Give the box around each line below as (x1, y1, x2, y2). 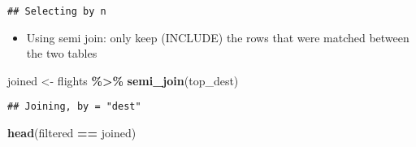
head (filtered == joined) (7, 124, 136, 141)
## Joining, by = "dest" (7, 101, 141, 113)
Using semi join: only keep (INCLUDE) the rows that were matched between (26, 28, 409, 45)
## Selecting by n (7, 6, 106, 17)
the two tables (26, 45, 97, 62)
